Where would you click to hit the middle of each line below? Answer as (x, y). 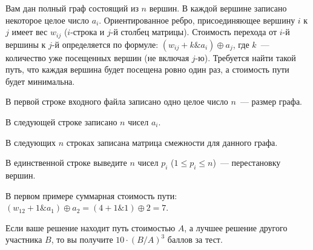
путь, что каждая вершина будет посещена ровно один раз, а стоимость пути (147, 69)
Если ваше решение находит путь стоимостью (91, 227)
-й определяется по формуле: (105, 44)
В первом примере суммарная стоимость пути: (91, 195)
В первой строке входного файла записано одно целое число (117, 101)
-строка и (87, 32)
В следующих (31, 142)
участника (24, 239)
